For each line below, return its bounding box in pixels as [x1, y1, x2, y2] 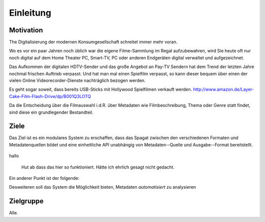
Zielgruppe [9, 197, 44, 205]
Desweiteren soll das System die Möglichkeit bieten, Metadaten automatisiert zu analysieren [9, 184, 196, 190]
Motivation [9, 26, 43, 34]
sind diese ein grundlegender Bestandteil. [9, 109, 94, 115]
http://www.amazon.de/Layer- [193, 86, 254, 93]
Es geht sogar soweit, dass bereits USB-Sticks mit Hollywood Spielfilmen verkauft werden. [9, 86, 192, 93]
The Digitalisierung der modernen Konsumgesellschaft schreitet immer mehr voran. [9, 39, 178, 45]
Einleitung [9, 7, 52, 18]
